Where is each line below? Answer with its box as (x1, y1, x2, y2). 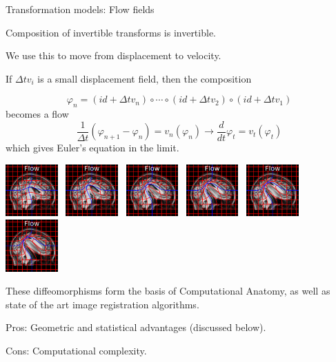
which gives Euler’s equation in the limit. (6, 140, 179, 155)
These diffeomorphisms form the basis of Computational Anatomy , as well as (6, 284, 330, 298)
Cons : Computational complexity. (6, 343, 147, 357)
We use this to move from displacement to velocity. (6, 48, 221, 63)
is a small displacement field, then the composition (37, 71, 252, 85)
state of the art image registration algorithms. (6, 297, 199, 311)
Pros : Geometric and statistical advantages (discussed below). (6, 320, 266, 334)
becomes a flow (6, 107, 69, 121)
